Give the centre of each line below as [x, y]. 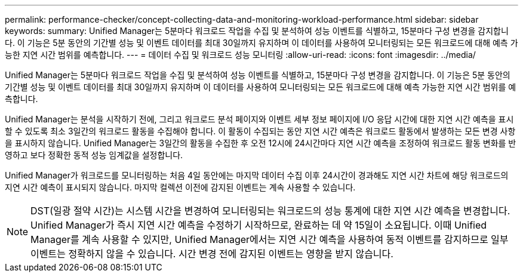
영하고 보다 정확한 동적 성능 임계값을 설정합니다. [94, 155]
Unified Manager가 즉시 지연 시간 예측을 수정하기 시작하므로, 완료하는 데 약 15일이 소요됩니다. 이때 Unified [259, 225]
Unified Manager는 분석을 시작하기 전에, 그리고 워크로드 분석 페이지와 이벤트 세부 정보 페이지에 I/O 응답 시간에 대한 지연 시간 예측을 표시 [259, 119]
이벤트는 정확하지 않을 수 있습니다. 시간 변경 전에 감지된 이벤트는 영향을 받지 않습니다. [212, 254]
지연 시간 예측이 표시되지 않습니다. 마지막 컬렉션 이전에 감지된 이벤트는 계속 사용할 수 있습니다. [180, 187]
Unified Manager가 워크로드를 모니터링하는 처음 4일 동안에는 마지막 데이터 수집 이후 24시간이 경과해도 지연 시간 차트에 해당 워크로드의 [257, 175]
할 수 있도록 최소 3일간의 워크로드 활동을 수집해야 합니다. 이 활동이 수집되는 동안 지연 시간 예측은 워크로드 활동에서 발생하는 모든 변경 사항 [260, 131]
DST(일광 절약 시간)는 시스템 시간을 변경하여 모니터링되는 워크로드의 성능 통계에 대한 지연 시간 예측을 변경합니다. [270, 211]
